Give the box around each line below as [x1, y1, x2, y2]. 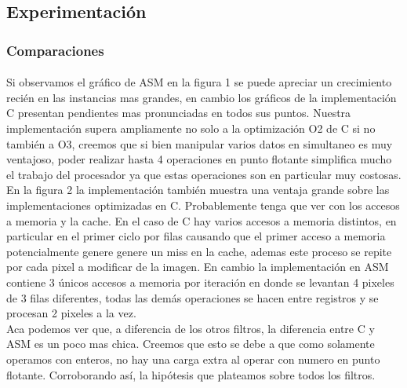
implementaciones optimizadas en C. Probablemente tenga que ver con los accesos [6, 196, 400, 213]
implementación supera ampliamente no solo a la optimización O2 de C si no [6, 120, 376, 136]
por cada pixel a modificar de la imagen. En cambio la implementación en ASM [6, 258, 389, 275]
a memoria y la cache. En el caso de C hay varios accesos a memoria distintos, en [6, 212, 397, 229]
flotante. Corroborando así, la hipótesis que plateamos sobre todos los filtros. [6, 366, 376, 383]
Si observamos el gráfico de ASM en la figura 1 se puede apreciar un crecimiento [6, 74, 392, 90]
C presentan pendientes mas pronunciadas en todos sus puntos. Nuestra [6, 104, 351, 121]
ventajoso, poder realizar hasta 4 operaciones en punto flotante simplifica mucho [6, 151, 392, 167]
